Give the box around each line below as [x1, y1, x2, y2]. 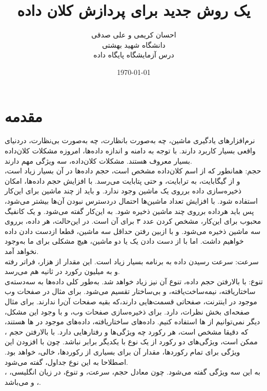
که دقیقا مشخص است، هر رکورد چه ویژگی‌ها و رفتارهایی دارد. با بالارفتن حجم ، [5, 326, 249, 337]
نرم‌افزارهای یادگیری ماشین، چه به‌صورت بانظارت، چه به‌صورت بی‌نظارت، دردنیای [5, 135, 255, 146]
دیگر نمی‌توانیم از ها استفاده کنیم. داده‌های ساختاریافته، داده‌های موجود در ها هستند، [5, 316, 260, 327]
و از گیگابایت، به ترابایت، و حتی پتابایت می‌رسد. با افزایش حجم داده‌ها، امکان [5, 175, 240, 186]
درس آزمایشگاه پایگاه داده [93, 49, 174, 60]
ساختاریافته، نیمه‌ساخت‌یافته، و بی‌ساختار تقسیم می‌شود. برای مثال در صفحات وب [5, 286, 256, 297]
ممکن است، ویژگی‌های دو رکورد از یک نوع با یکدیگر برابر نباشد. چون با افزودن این [5, 336, 258, 347]
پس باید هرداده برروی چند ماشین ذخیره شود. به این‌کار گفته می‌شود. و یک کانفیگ [5, 205, 254, 216]
